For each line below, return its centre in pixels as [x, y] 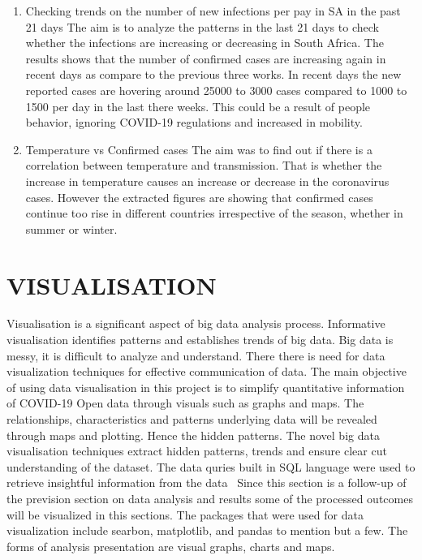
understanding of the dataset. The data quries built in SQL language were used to [211, 466]
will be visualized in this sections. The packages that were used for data [185, 514]
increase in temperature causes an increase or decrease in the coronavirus [207, 181]
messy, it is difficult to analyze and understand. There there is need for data [196, 355]
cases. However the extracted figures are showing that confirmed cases [199, 197]
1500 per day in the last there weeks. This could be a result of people [198, 106]
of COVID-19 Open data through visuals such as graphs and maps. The [185, 403]
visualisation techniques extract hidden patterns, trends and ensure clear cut [197, 451]
